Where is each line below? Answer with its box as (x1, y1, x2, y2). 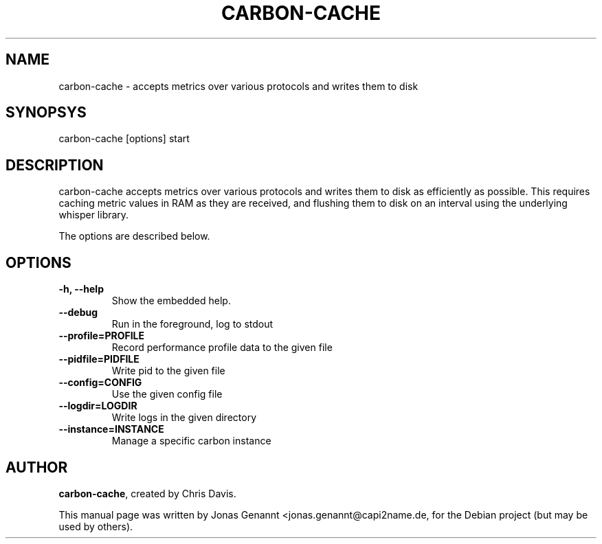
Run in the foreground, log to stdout (111, 318, 274, 330)
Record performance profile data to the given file (111, 341, 333, 354)
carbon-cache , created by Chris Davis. (58, 487, 236, 499)
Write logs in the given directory (111, 411, 257, 424)
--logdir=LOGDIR (58, 400, 137, 412)
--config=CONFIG (58, 376, 142, 389)
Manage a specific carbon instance (111, 435, 271, 447)
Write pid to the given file (111, 365, 225, 377)
